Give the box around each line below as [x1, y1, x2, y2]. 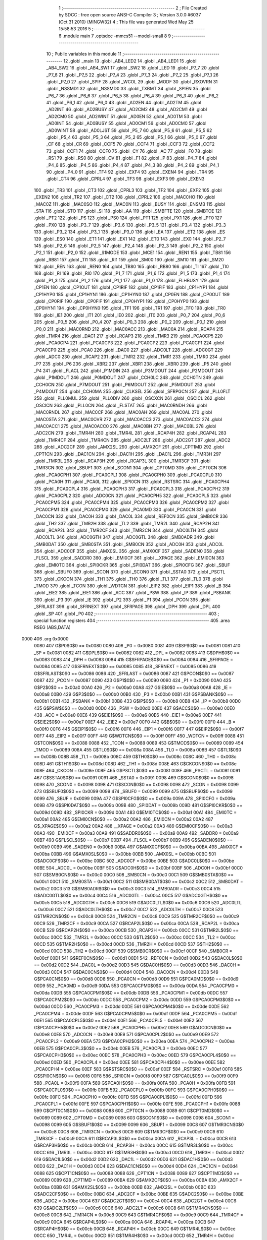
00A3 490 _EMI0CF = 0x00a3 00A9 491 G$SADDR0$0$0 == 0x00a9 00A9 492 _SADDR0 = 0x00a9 [34, 830, 239, 836]
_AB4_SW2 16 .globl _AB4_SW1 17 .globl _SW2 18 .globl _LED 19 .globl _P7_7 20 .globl [46, 65, 220, 71]
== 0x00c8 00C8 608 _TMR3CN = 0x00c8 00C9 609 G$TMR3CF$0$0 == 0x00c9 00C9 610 [34, 1128, 224, 1134]
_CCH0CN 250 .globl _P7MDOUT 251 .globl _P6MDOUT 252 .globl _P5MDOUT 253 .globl [34, 381, 215, 387]
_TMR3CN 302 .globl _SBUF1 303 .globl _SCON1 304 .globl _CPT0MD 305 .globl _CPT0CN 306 [34, 465, 227, 471]
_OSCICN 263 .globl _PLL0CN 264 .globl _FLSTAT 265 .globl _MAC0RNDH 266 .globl [34, 402, 207, 408]
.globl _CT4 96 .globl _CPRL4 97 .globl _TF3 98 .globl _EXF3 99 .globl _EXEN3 [46, 176, 205, 182]
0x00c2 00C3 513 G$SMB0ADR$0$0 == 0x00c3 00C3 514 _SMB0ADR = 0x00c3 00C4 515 [34, 885, 221, 891]
